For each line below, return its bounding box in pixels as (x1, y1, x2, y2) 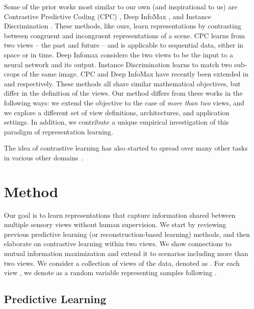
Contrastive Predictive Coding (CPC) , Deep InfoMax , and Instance (4, 11, 211, 21)
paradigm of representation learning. (4, 126, 113, 136)
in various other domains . (4, 152, 84, 162)
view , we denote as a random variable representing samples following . (4, 267, 217, 278)
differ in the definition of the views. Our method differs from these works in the (4, 88, 243, 98)
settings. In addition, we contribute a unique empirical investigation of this (4, 117, 229, 127)
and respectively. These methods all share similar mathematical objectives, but (4, 78, 241, 88)
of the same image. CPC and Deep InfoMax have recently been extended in (22, 69, 249, 79)
